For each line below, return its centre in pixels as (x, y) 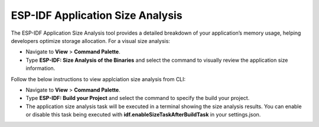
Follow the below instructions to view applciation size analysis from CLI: (98, 79)
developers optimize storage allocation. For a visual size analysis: (91, 41)
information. (40, 68)
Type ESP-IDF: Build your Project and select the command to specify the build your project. (138, 98)
